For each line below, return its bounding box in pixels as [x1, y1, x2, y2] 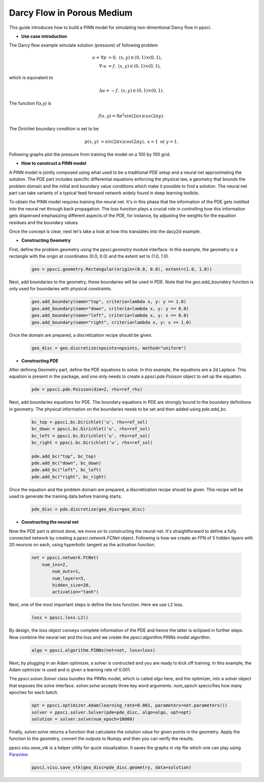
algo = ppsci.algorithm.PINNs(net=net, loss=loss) [31, 647, 156, 653]
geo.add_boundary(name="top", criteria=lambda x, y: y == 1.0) [31, 299, 187, 304]
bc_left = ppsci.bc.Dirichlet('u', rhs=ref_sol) [31, 433, 151, 438]
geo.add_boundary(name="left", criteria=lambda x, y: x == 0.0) [31, 313, 189, 318]
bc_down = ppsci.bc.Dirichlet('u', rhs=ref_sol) [31, 426, 151, 432]
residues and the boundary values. [9, 219, 79, 225]
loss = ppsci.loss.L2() [31, 615, 89, 621]
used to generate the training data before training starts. [9, 493, 122, 499]
